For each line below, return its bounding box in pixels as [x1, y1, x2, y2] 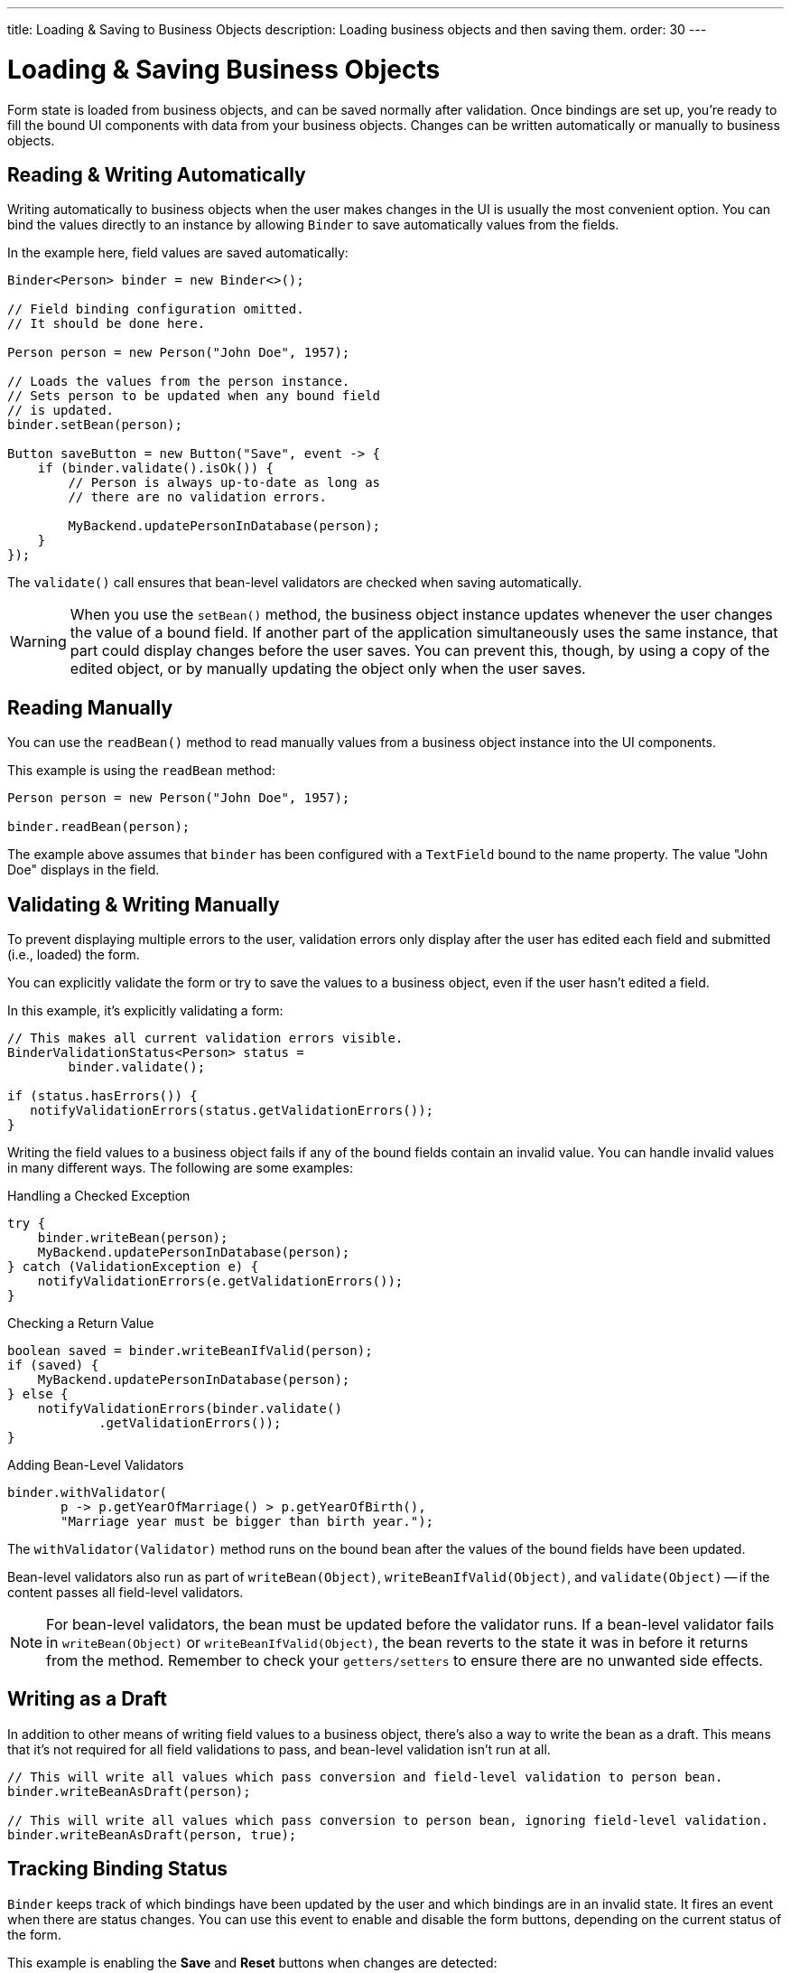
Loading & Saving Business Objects [7, 53, 441, 85]
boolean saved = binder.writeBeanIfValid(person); [7, 1343, 373, 1359]
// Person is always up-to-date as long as [68, 475, 381, 491]
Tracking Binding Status [7, 1857, 228, 1881]
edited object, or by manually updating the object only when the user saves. [70, 659, 586, 678]
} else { [7, 1387, 69, 1402]
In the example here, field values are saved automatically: [7, 245, 349, 261]
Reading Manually [7, 696, 173, 719]
